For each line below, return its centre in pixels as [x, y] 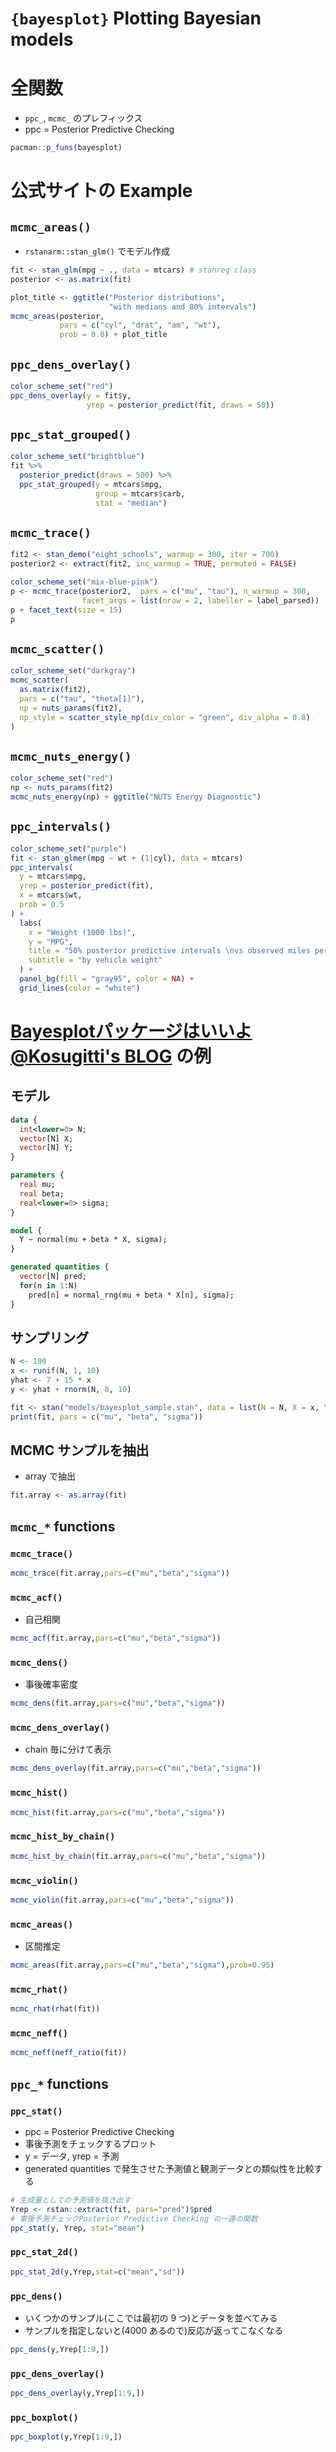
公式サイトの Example [101, 191]
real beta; [42, 1193]
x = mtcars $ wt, [51, 895]
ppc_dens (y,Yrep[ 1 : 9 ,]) [60, 2350]
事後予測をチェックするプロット [90, 2144]
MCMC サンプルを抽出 [80, 1450]
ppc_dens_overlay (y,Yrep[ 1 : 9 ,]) [77, 2393]
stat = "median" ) [131, 503]
